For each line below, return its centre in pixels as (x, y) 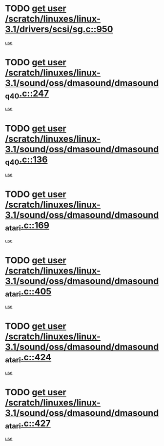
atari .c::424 (28, 358)
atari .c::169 (27, 226)
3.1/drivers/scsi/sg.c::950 (59, 29)
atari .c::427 (28, 424)
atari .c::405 (28, 292)
